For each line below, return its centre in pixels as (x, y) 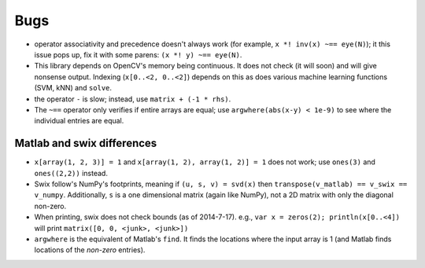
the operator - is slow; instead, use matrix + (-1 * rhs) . (133, 99)
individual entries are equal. (79, 121)
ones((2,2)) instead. (71, 173)
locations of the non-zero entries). (90, 250)
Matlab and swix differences (86, 143)
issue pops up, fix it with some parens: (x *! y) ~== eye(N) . (138, 54)
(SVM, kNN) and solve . (73, 88)
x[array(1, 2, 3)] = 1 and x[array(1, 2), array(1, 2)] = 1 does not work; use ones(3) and (205, 162)
